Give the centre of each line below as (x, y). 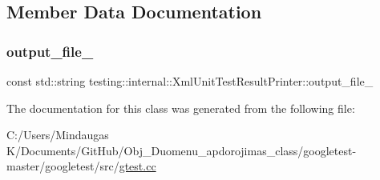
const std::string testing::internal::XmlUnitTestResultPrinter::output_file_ (190, 81)
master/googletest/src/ (63, 166)
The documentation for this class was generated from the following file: (181, 108)
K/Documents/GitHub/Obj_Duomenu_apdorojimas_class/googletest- (182, 150)
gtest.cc (137, 166)
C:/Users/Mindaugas (58, 135)
